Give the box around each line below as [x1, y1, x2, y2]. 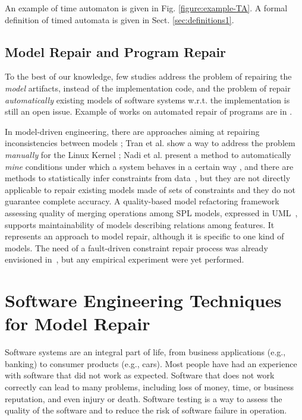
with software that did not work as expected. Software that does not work [5, 369, 275, 381]
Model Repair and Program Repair [5, 42, 227, 61]
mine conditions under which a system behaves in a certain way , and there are [5, 160, 294, 172]
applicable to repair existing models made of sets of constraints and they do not [5, 183, 296, 195]
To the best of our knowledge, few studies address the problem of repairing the [5, 70, 292, 83]
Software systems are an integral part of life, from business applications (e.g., [5, 346, 286, 358]
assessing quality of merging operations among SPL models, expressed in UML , [5, 206, 298, 219]
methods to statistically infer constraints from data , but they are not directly [5, 172, 291, 184]
